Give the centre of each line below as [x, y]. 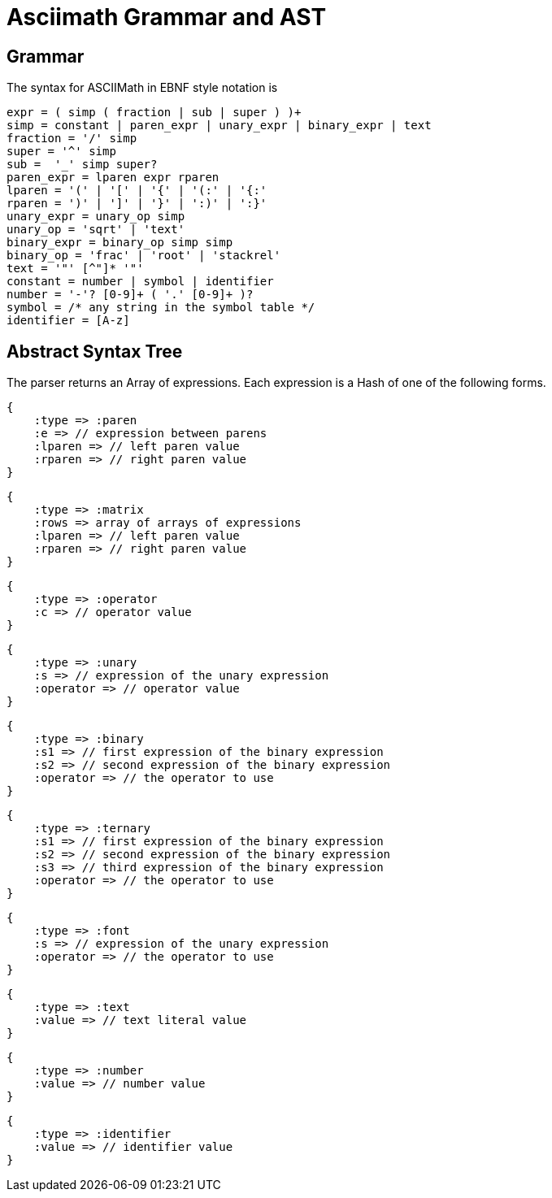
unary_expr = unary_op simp [96, 217]
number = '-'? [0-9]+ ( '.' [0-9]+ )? [130, 295]
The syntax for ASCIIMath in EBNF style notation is [142, 88]
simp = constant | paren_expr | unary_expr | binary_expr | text [219, 126]
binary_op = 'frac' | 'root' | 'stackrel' [144, 256]
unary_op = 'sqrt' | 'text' [96, 230]
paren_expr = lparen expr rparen [113, 178]
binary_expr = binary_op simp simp [120, 243]
